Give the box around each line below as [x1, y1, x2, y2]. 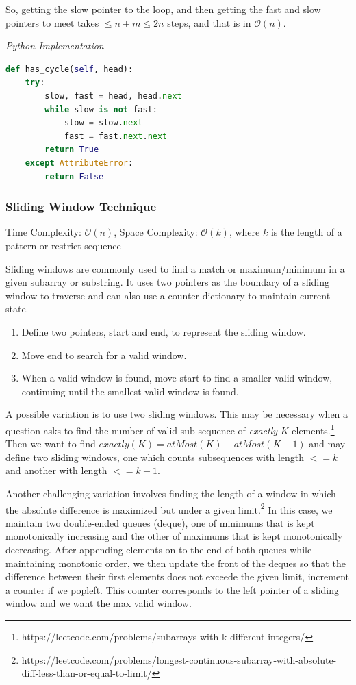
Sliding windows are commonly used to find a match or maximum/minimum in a [5, 261, 345, 275]
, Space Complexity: [114, 225, 198, 239]
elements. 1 [292, 421, 335, 437]
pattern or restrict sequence [5, 238, 121, 252]
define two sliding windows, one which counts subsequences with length [5, 449, 305, 464]
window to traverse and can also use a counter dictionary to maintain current [5, 288, 331, 302]
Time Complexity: [5, 225, 81, 239]
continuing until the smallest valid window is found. [21, 384, 239, 398]
